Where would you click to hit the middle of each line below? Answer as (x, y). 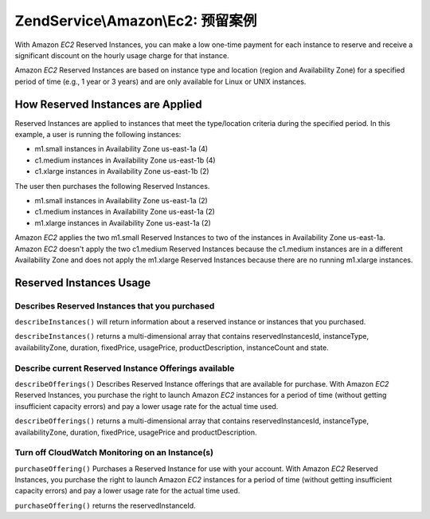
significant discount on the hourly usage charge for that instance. (122, 55)
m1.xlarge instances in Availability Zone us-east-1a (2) (123, 222)
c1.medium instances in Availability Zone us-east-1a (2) (125, 212)
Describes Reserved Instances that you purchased (115, 305)
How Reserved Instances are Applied (108, 104)
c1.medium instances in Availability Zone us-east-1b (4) (125, 160)
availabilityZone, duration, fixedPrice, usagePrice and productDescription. (136, 432)
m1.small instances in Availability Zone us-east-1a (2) (121, 200)
